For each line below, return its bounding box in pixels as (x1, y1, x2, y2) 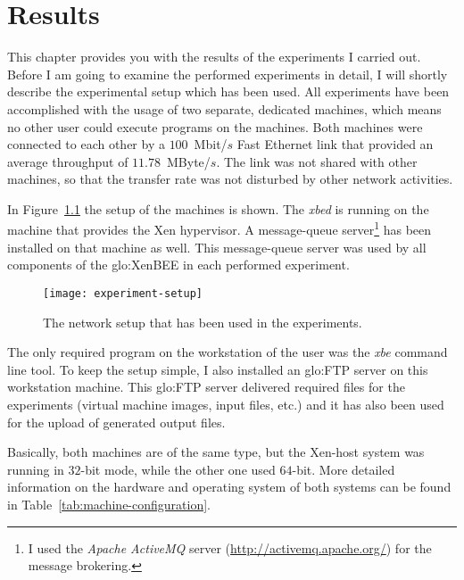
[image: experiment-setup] (43, 286, 203, 300)
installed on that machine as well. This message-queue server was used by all (7, 237, 427, 256)
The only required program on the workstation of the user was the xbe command (7, 343, 448, 361)
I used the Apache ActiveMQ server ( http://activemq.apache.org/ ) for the (28, 538, 432, 557)
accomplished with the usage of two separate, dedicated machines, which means (7, 99, 442, 118)
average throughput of (7, 152, 128, 170)
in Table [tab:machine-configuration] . (7, 494, 211, 513)
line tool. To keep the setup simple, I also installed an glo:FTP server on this (7, 360, 428, 378)
